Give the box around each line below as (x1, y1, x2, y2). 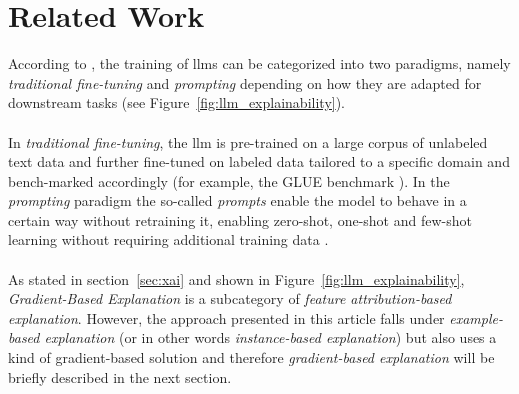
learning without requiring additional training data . (8, 229, 329, 250)
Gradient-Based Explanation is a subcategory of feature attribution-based (8, 288, 452, 309)
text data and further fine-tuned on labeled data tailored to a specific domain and (8, 151, 510, 172)
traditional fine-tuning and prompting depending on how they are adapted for (8, 72, 482, 93)
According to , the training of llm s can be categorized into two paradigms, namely (8, 53, 511, 74)
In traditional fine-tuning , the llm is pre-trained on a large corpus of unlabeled (8, 131, 488, 152)
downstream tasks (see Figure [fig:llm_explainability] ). (8, 92, 346, 113)
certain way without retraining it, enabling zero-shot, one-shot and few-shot (8, 209, 472, 230)
